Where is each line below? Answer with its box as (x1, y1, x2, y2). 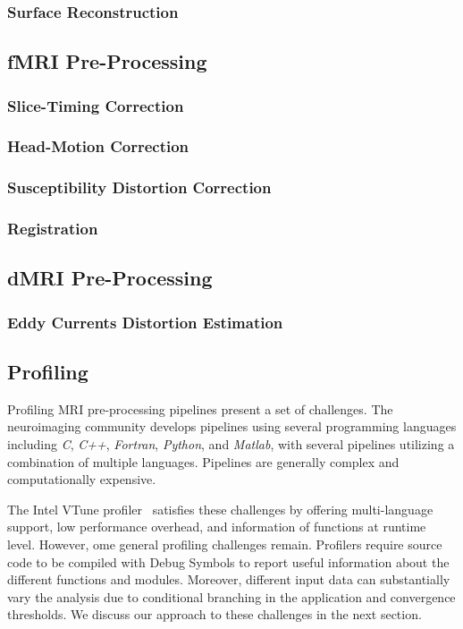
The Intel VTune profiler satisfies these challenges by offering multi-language (7, 499, 434, 518)
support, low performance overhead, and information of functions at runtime (7, 517, 426, 536)
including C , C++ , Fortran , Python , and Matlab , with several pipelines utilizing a (7, 435, 455, 454)
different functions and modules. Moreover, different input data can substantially (7, 570, 450, 589)
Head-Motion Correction (7, 135, 189, 157)
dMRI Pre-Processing (7, 264, 213, 292)
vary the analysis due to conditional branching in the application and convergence (7, 587, 456, 606)
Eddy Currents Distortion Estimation (7, 310, 283, 333)
